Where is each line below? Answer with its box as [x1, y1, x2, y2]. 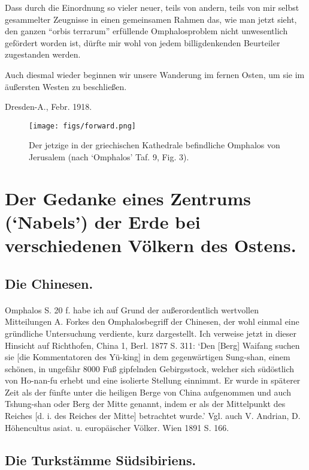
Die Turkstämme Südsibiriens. [5, 450, 196, 469]
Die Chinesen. [5, 274, 93, 292]
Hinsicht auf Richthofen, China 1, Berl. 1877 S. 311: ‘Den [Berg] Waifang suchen [5, 339, 300, 351]
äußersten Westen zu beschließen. [5, 80, 127, 92]
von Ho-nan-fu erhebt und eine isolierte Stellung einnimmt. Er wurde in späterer [5, 374, 301, 387]
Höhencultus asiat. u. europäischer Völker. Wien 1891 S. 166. [5, 421, 229, 433]
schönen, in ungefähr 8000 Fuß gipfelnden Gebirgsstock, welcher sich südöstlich [5, 362, 295, 375]
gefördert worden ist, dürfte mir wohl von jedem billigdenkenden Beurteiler [5, 36, 280, 49]
